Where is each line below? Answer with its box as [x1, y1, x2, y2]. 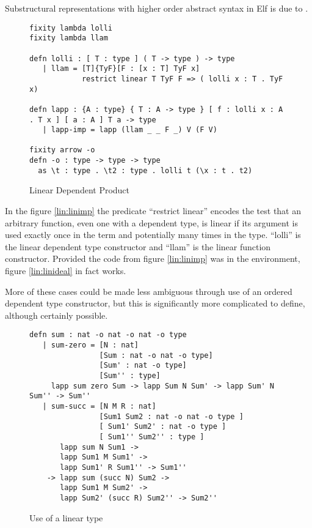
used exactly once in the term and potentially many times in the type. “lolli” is [5, 228, 301, 241]
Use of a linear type [29, 511, 103, 524]
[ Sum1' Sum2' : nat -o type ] [99, 422, 227, 431]
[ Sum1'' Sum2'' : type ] [99, 432, 205, 441]
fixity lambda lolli [29, 23, 113, 32]
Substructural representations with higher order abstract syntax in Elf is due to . [5, 2, 308, 14]
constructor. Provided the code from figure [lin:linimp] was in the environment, [5, 252, 300, 265]
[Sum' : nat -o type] [99, 361, 187, 370]
